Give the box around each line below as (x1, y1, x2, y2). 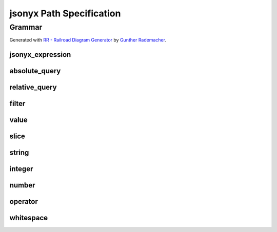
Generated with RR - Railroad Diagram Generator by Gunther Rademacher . (9, 37, 167, 43)
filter (9, 99, 26, 108)
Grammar (9, 23, 43, 32)
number (9, 181, 35, 189)
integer (9, 164, 33, 174)
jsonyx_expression (9, 50, 71, 59)
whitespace (9, 214, 48, 222)
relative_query (9, 83, 57, 92)
